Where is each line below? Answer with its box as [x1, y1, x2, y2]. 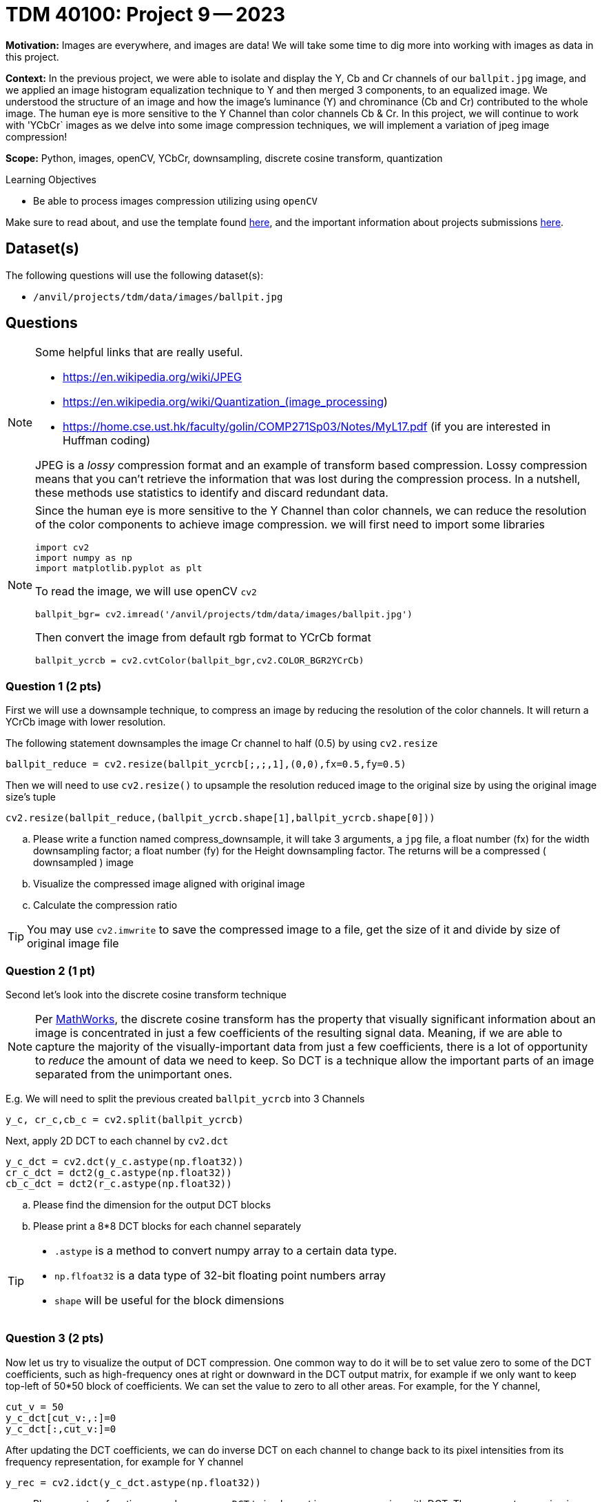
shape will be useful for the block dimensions [54, 1293, 284, 1307]
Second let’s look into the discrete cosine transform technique [6, 988, 287, 1000]
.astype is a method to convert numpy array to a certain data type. [54, 1243, 397, 1257]
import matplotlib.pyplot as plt [35, 563, 203, 574]
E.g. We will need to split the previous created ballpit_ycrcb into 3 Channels [6, 1092, 365, 1104]
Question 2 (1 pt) [6, 963, 96, 978]
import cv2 [35, 542, 90, 553]
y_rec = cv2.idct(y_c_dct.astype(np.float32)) [6, 1477, 261, 1488]
